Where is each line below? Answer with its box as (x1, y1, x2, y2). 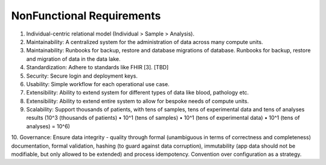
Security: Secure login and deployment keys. (26, 72, 138, 79)
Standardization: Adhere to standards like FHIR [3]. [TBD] (26, 64, 169, 71)
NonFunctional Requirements (11, 9, 161, 22)
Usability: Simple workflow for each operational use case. (26, 80, 170, 87)
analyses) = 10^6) (26, 122, 71, 129)
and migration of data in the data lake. (26, 55, 121, 63)
